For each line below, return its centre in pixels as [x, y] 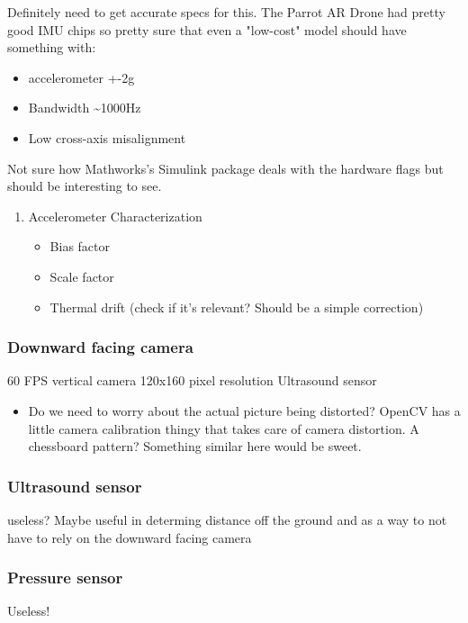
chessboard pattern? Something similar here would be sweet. [195, 446]
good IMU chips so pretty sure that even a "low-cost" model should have [207, 29]
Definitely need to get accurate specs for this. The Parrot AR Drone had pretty [226, 12]
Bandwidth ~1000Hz [85, 108]
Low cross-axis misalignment [107, 137]
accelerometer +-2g [81, 77]
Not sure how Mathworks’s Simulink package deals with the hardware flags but [225, 168]
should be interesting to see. [85, 186]
